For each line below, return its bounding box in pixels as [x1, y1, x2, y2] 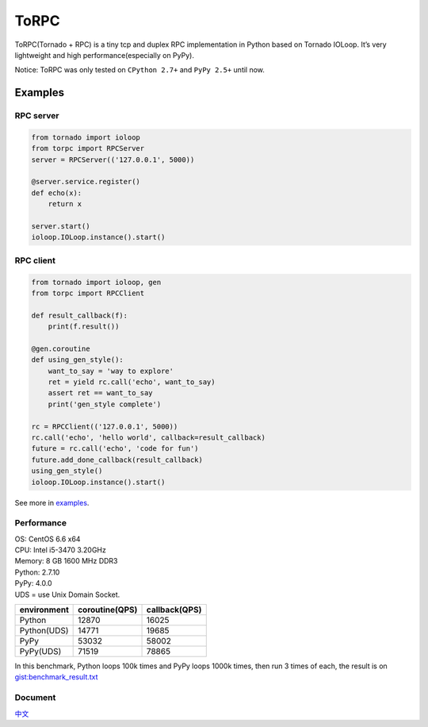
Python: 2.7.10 [14, 567, 60, 577]
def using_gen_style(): [31, 356, 124, 364]
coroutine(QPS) [78, 604, 138, 615]
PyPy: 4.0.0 [14, 579, 52, 588]
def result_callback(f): [31, 310, 128, 320]
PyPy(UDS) [19, 646, 62, 657]
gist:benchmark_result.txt [14, 672, 98, 682]
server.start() [31, 222, 90, 231]
